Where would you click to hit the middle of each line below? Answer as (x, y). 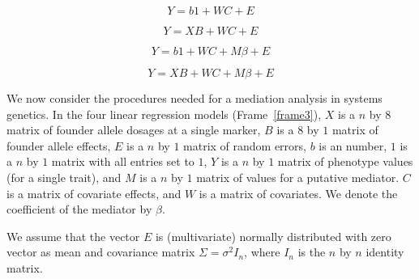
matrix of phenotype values (345, 161)
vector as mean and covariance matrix (101, 252)
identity (385, 252)
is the (312, 252)
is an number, (353, 145)
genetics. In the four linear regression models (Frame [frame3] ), (164, 114)
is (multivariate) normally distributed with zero (273, 236)
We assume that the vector (73, 236)
